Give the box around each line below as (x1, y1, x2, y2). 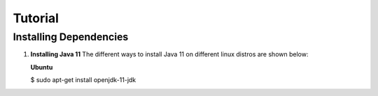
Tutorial (13, 10, 59, 26)
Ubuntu (30, 63, 53, 71)
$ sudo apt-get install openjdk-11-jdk (30, 76, 136, 84)
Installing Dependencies (13, 31, 129, 43)
